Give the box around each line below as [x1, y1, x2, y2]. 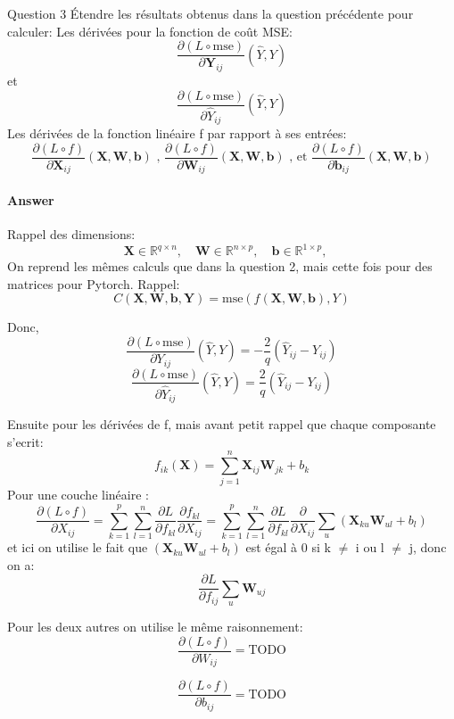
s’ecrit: [7, 432, 44, 450]
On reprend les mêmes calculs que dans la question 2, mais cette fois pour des [7, 257, 433, 276]
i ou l [355, 538, 384, 557]
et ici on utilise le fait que [7, 538, 148, 557]
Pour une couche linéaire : [7, 485, 149, 504]
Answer [7, 190, 54, 209]
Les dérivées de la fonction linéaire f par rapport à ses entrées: [7, 124, 347, 143]
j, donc [409, 538, 447, 557]
